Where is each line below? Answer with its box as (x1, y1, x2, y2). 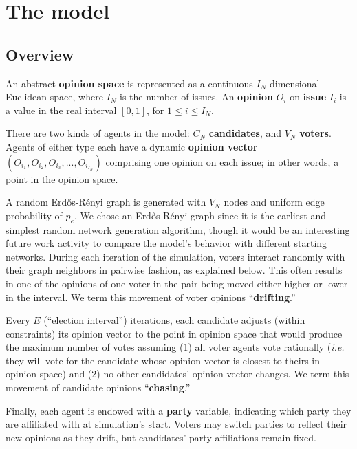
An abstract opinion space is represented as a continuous (6, 76, 253, 90)
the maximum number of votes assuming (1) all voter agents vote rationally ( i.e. (6, 340, 345, 354)
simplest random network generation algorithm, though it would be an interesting (6, 222, 350, 237)
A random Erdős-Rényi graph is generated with (6, 195, 206, 209)
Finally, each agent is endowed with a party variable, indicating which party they (6, 403, 351, 417)
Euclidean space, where (6, 89, 103, 104)
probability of (6, 208, 63, 222)
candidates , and (208, 126, 282, 140)
